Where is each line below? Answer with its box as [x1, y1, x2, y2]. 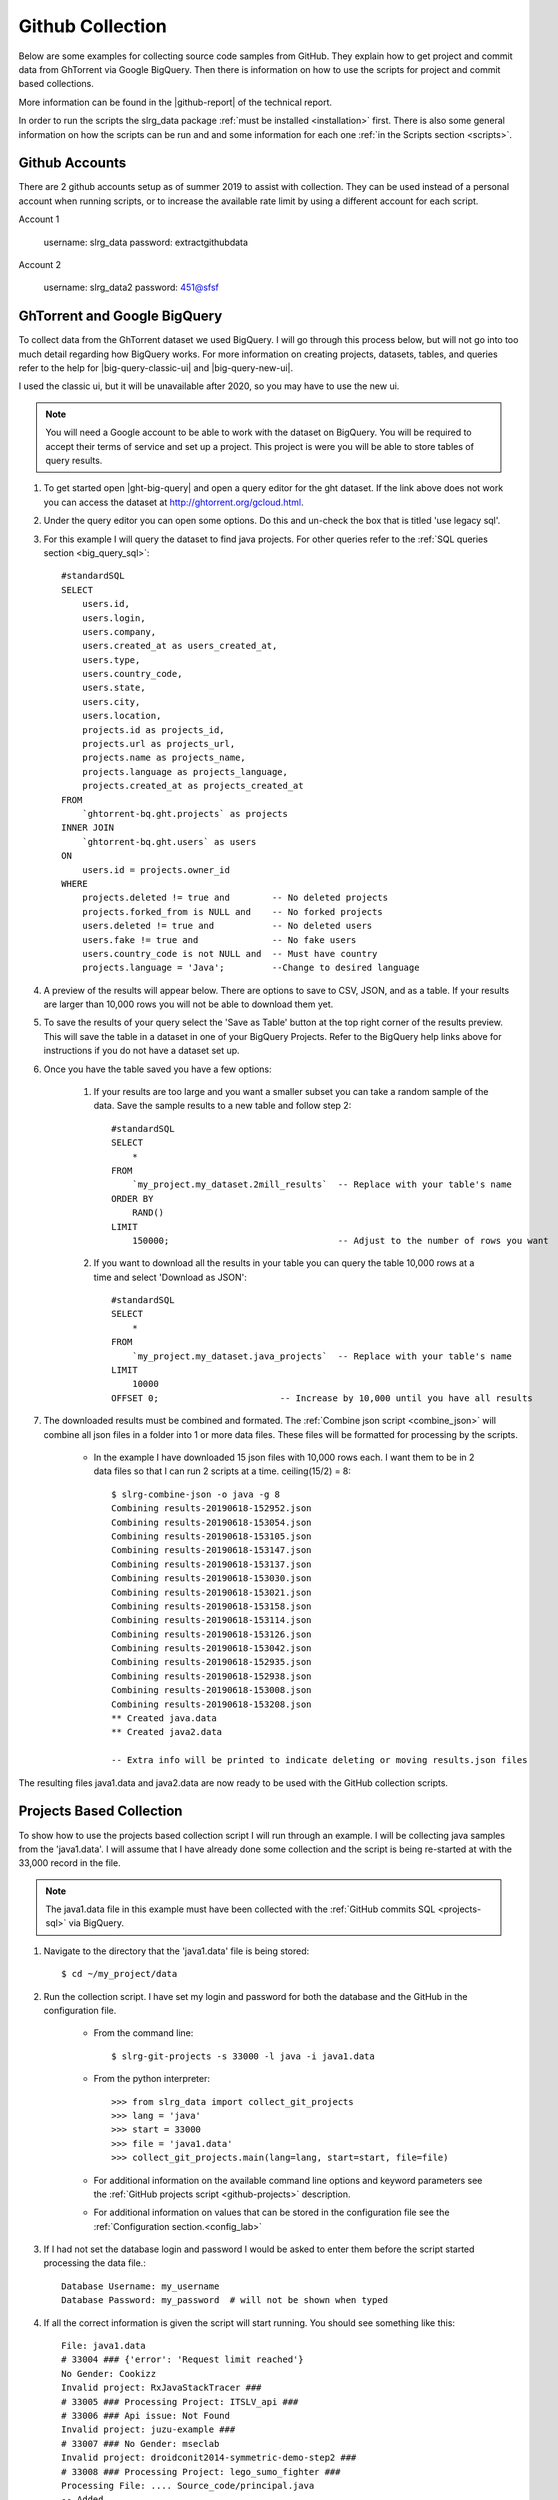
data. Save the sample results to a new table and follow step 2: [93, 1100, 352, 1112]
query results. [45, 455, 103, 466]
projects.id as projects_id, [81, 724, 225, 735]
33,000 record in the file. [18, 1857, 121, 1869]
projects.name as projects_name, [81, 752, 247, 764]
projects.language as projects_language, [81, 766, 289, 777]
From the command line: [93, 2027, 194, 2039]
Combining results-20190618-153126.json [111, 1628, 312, 1640]
